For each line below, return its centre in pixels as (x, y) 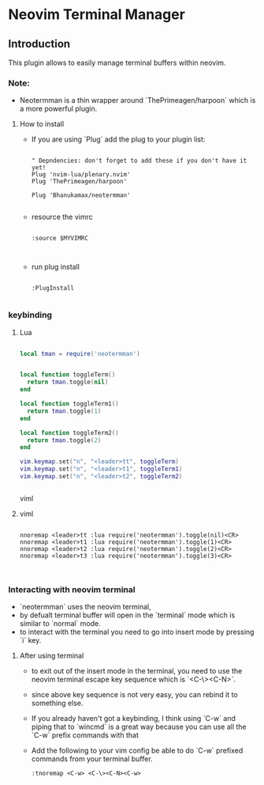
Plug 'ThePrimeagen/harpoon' (79, 182)
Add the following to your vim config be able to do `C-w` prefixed (137, 751)
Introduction (39, 44)
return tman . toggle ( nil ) (68, 382)
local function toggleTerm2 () (69, 432)
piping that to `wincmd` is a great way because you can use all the (139, 727)
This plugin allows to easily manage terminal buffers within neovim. (117, 62)
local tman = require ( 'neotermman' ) (80, 353)
